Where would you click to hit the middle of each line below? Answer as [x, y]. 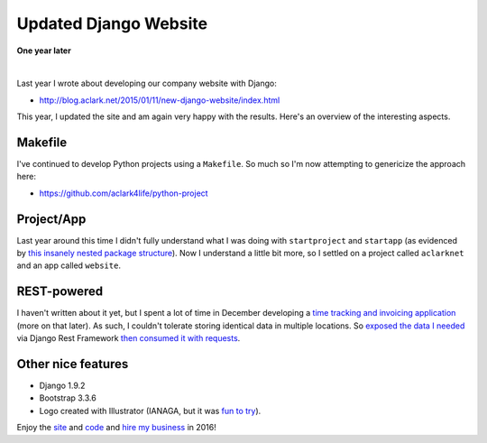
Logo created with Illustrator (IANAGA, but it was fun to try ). [150, 411]
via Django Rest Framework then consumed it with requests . [129, 338]
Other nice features [73, 364]
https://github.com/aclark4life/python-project [124, 193]
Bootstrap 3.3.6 [68, 398]
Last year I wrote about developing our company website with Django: [147, 83]
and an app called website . [69, 265]
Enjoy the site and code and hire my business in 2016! [116, 428]
